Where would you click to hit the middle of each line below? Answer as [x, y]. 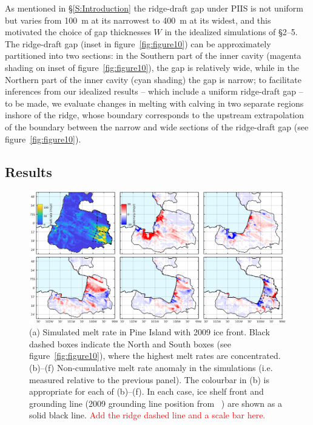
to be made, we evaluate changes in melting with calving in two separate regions [154, 103]
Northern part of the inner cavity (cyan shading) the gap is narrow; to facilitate [153, 79]
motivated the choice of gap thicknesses [78, 32]
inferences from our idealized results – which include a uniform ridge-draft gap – [154, 91]
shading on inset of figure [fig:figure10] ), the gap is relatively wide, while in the [152, 67]
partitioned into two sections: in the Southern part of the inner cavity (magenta [153, 55]
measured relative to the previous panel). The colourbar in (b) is [149, 379]
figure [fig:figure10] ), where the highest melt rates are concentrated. [155, 356]
